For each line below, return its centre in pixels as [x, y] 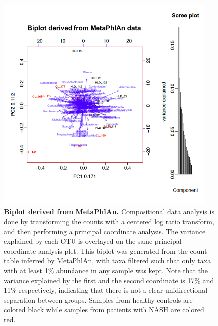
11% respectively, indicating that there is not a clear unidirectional [106, 290]
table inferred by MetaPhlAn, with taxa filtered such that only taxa [108, 260]
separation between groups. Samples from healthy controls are [98, 299]
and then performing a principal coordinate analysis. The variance [105, 231]
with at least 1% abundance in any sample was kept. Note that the [106, 270]
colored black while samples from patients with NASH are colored [104, 309]
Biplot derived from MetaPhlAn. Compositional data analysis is [109, 212]
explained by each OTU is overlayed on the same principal [93, 241]
